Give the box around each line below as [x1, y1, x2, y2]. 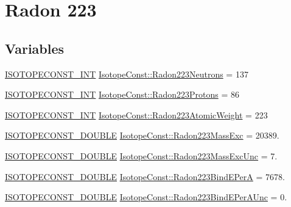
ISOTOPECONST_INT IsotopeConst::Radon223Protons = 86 [5, 88, 239, 101]
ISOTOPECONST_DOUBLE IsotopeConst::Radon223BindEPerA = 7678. [5, 170, 285, 183]
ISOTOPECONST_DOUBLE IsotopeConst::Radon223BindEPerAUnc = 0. [5, 191, 287, 203]
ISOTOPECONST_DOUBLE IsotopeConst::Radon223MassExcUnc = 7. [5, 149, 278, 162]
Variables [5, 38, 65, 57]
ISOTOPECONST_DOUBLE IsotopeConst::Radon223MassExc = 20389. [5, 129, 279, 142]
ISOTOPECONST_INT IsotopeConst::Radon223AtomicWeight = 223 [5, 108, 268, 121]
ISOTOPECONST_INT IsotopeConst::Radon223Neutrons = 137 [5, 67, 248, 80]
